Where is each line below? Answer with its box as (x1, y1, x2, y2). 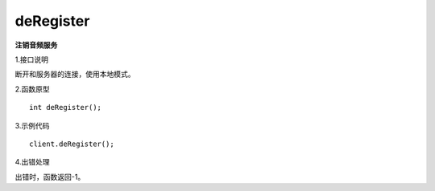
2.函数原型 (14, 84, 50, 94)
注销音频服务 (14, 40, 58, 50)
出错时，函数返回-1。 (14, 172, 85, 181)
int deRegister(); (29, 103, 102, 112)
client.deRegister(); (29, 139, 114, 148)
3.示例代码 (14, 120, 50, 130)
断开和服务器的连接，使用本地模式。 (14, 69, 135, 79)
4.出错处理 (14, 157, 50, 167)
